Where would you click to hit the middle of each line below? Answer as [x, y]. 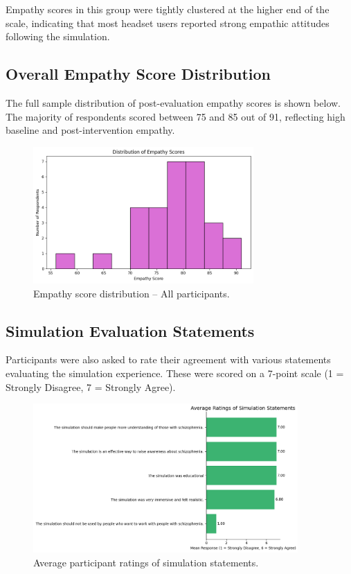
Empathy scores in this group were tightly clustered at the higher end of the [168, 9]
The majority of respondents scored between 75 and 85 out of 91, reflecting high [175, 116]
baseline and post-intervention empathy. [90, 130]
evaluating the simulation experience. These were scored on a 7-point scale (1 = [175, 373]
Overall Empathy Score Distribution [138, 74]
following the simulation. [58, 36]
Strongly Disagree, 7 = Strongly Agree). [91, 386]
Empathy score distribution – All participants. [132, 293]
